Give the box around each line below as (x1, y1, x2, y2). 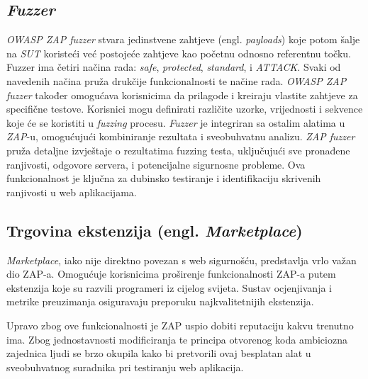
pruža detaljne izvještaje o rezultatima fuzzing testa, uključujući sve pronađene (6, 142, 350, 157)
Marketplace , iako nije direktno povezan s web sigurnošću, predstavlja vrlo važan (6, 252, 357, 267)
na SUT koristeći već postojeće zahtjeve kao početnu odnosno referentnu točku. (6, 45, 351, 60)
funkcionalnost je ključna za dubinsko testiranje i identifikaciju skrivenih (6, 171, 321, 186)
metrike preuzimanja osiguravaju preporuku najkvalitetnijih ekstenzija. (6, 294, 314, 309)
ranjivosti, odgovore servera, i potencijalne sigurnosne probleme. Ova (6, 157, 306, 171)
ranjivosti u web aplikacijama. (6, 184, 137, 199)
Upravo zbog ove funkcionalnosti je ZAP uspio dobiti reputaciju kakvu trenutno (6, 317, 354, 332)
